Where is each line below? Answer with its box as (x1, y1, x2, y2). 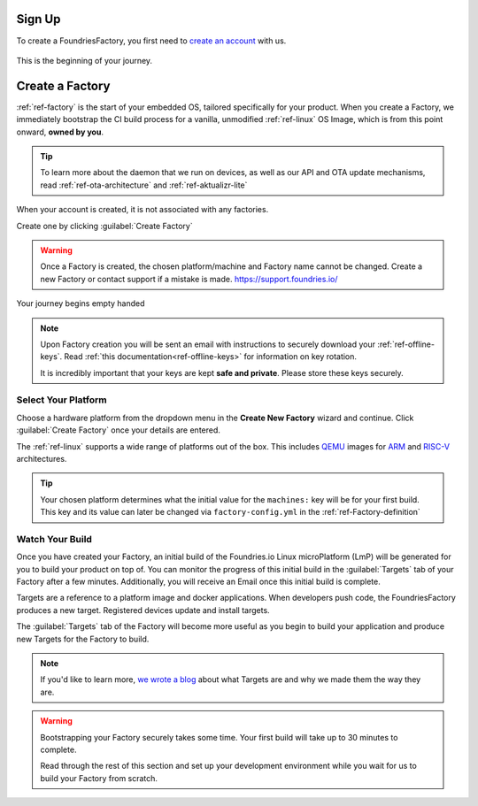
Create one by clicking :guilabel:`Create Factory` (16, 220, 194, 231)
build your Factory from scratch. (40, 772, 158, 783)
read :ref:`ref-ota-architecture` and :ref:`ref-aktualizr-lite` (40, 180, 248, 190)
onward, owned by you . (16, 127, 104, 137)
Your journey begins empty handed (16, 298, 145, 309)
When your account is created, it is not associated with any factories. (16, 204, 269, 215)
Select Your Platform (16, 394, 107, 406)
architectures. (16, 453, 67, 464)
